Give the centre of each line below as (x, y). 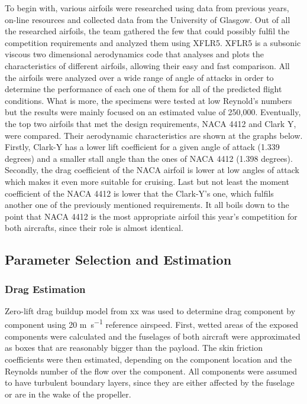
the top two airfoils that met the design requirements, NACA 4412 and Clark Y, (151, 123)
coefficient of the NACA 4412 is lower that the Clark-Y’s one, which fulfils (139, 193)
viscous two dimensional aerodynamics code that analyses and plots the (135, 54)
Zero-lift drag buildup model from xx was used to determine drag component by (150, 310)
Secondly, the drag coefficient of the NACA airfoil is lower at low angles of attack (152, 170)
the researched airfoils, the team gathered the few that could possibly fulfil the (147, 31)
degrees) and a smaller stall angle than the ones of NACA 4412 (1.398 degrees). (149, 158)
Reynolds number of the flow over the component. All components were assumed (151, 371)
